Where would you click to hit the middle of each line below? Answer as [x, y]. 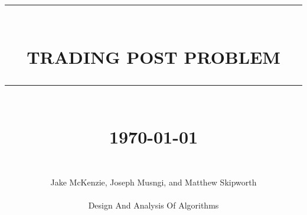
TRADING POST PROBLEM [153, 56]
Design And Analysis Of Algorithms [153, 205]
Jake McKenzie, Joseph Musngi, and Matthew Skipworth [153, 182]
